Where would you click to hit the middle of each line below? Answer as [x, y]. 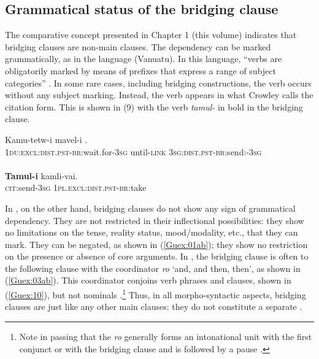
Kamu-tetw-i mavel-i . [46, 139]
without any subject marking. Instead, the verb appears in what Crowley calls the [159, 95]
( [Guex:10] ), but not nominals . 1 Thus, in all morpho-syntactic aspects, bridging [156, 294]
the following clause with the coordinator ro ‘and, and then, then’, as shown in [153, 268]
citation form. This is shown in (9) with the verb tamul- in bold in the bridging [154, 106]
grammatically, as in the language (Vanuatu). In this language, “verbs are [144, 59]
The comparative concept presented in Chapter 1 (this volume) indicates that [151, 35]
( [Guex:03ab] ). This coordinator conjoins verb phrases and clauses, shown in [148, 280]
